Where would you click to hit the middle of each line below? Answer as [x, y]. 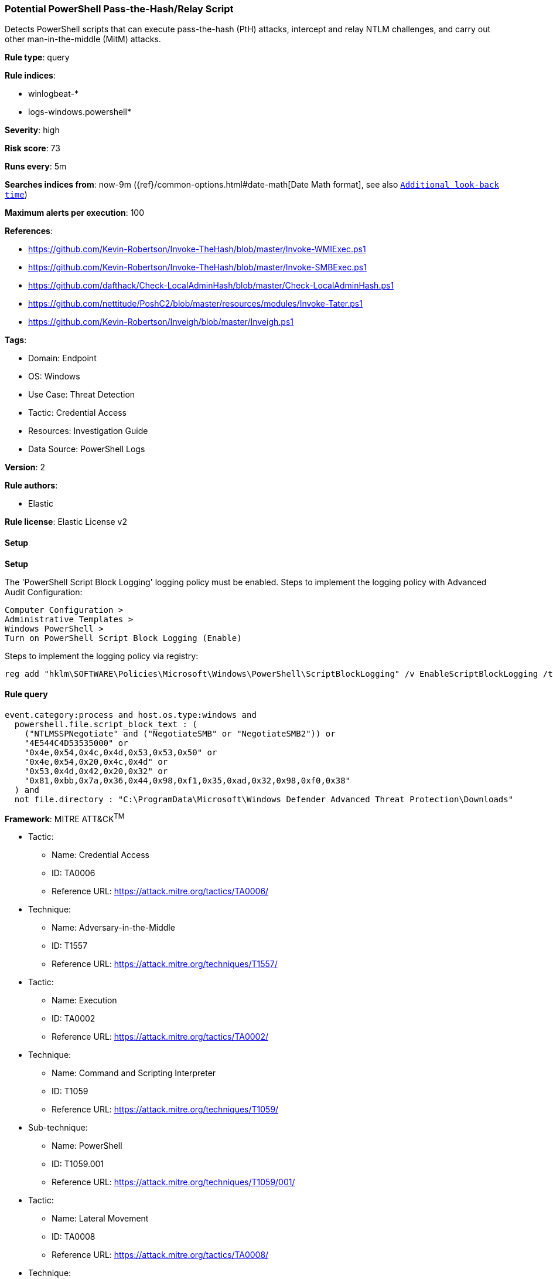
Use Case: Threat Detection [82, 395]
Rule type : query [37, 57]
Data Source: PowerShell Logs [87, 449]
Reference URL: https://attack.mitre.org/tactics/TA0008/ [160, 1255]
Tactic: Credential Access [77, 413]
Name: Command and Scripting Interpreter [134, 1073]
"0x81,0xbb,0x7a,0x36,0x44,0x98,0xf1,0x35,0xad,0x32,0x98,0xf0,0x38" [187, 780]
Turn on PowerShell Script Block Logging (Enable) [123, 638]
